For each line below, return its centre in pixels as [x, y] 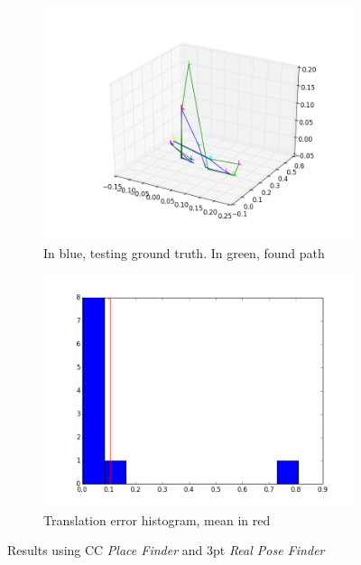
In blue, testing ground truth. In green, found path [184, 252]
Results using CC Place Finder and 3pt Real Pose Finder [166, 550]
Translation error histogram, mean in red [157, 519]
